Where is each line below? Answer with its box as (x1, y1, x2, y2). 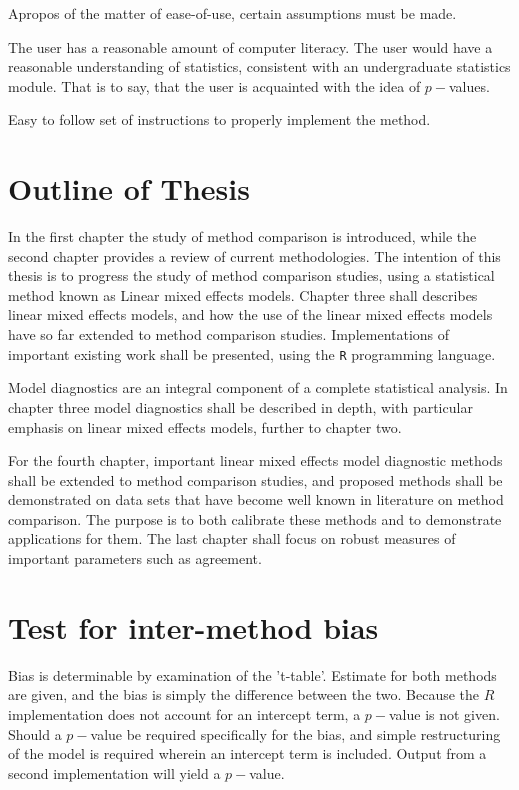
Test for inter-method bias (8, 606, 379, 647)
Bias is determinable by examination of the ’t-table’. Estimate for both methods (8, 664, 497, 685)
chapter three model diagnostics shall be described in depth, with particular (8, 396, 473, 417)
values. (449, 75, 490, 96)
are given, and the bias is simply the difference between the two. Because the (8, 684, 480, 705)
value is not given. (388, 703, 500, 724)
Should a (8, 723, 62, 744)
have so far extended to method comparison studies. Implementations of (8, 324, 450, 345)
